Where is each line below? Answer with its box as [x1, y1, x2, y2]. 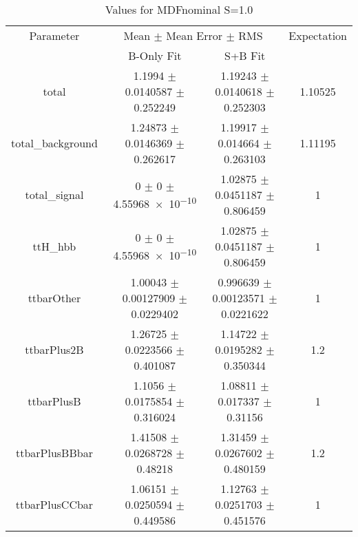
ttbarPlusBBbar [15, 445, 93, 461]
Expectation [288, 28, 347, 43]
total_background [11, 135, 98, 151]
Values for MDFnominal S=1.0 [105, 1, 253, 17]
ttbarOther [28, 290, 81, 306]
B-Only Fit [128, 48, 182, 63]
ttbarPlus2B [25, 341, 84, 357]
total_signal [25, 187, 84, 202]
